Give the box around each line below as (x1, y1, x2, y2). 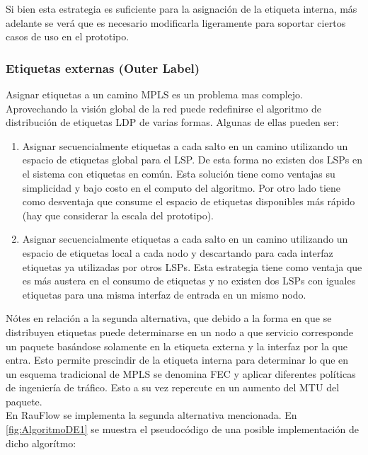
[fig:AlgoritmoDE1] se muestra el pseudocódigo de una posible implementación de (6, 422, 359, 437)
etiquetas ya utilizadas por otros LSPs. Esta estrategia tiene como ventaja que (22, 259, 362, 274)
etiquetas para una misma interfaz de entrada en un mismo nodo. (22, 287, 306, 301)
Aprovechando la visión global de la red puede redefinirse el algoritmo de (6, 100, 322, 115)
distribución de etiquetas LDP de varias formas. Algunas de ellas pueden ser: (6, 115, 339, 129)
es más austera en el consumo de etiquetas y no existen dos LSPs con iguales (22, 273, 356, 288)
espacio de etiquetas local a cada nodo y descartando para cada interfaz (22, 245, 333, 260)
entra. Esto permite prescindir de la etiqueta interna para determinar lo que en (6, 352, 349, 367)
